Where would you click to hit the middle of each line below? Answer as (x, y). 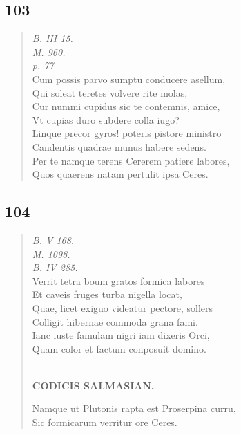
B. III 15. (52, 38)
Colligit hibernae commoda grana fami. (115, 321)
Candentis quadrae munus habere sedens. (119, 146)
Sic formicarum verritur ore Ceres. (105, 422)
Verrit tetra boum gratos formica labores (118, 280)
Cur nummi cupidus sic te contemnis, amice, (126, 106)
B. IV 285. (55, 267)
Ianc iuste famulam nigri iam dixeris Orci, (121, 335)
